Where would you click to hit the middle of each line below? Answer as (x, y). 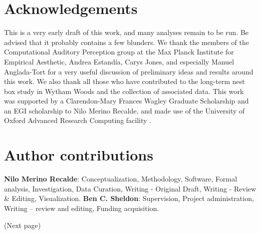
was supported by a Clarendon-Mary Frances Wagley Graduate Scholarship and (126, 101)
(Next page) (23, 225)
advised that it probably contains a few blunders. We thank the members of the (126, 42)
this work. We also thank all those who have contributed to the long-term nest (124, 81)
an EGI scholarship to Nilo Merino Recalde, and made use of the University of (124, 110)
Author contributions (79, 155)
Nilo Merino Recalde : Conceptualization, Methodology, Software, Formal (121, 179)
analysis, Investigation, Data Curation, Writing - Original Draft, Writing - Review (130, 188)
